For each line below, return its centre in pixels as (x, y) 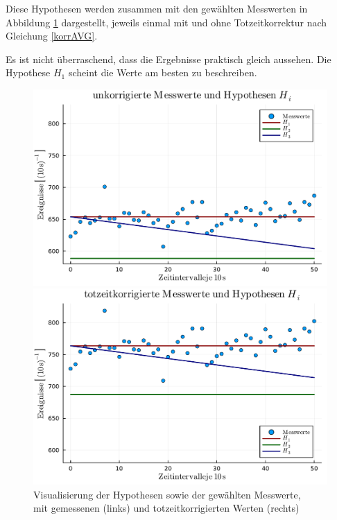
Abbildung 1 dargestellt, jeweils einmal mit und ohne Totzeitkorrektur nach (166, 22)
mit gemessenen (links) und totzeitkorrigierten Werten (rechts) (166, 508)
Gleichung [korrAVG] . (52, 36)
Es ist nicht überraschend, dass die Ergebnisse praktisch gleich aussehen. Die (168, 59)
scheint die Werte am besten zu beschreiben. (163, 72)
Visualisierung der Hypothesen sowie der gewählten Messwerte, (167, 494)
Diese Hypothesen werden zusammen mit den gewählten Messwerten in (157, 8)
